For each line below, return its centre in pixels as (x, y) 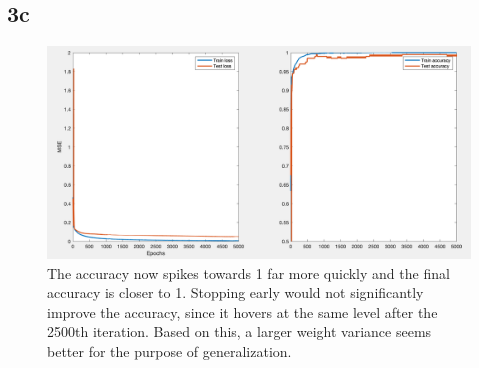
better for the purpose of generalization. (169, 351)
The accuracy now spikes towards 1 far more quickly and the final (248, 272)
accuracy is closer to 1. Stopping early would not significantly (235, 292)
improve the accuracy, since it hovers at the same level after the (242, 311)
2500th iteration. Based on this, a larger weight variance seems (239, 331)
